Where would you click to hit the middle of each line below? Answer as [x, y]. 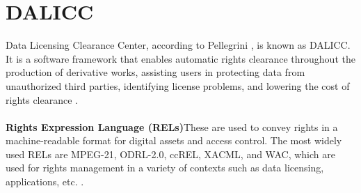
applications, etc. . [45, 182]
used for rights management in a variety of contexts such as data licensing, [165, 168]
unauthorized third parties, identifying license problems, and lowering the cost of [178, 85]
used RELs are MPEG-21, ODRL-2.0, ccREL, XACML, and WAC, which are [170, 154]
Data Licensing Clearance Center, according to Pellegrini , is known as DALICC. [178, 45]
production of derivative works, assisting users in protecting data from [155, 72]
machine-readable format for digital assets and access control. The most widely [174, 140]
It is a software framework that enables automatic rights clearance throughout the [180, 58]
